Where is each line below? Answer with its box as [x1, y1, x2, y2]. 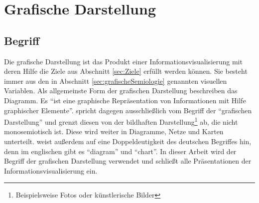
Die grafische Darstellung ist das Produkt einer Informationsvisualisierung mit [4, 56, 243, 66]
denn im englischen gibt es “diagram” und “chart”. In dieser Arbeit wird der [4, 146, 237, 156]
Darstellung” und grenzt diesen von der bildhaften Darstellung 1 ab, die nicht [4, 115, 238, 127]
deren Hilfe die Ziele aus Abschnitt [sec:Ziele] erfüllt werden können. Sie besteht [4, 66, 248, 76]
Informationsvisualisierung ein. [4, 165, 98, 176]
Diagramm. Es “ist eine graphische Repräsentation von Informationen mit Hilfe [4, 95, 246, 105]
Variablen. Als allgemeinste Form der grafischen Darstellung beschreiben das [4, 85, 238, 96]
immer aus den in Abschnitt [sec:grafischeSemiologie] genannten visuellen [4, 75, 227, 86]
